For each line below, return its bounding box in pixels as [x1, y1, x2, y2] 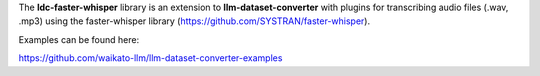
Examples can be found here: [18, 33, 140, 45]
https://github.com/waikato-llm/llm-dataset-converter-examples [18, 52, 283, 64]
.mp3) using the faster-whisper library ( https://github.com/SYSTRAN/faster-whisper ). [18, 15, 370, 27]
